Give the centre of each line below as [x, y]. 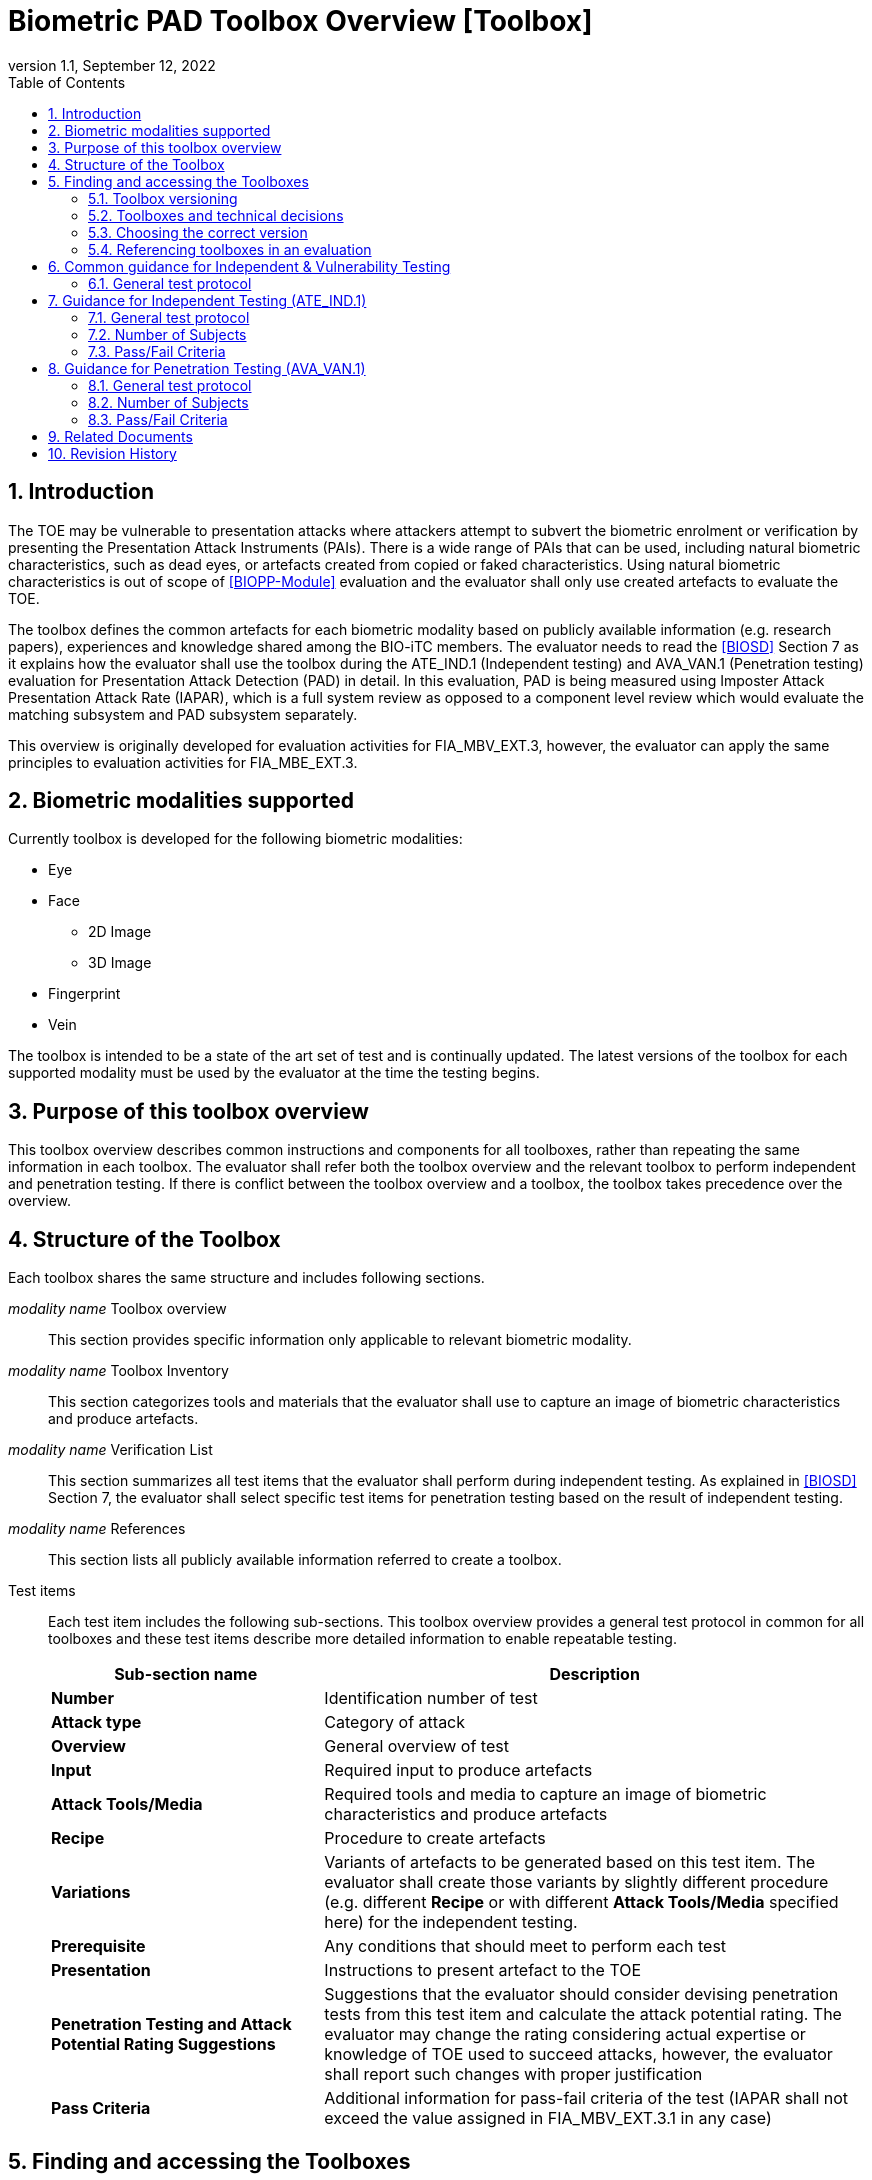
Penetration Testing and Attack [171, 2024]
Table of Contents [67, 82]
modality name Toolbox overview [117, 1309]
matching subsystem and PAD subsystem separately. [183, 714]
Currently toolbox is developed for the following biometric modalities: [235, 839]
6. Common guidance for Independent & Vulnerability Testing [249, 266]
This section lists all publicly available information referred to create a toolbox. [305, 1560]
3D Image [120, 963]
